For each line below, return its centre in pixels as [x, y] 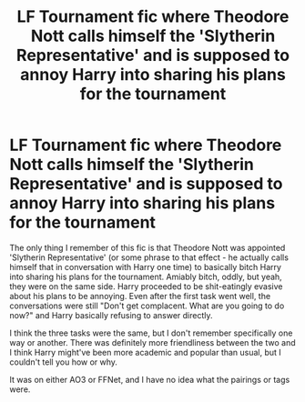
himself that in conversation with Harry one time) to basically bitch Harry [146, 266]
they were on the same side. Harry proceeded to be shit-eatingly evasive [146, 286]
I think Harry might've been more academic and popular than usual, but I [146, 352]
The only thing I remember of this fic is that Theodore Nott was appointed [147, 247]
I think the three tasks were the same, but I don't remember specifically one [151, 333]
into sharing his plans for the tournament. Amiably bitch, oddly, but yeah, [146, 276]
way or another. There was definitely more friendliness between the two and [152, 342]
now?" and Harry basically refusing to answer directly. [111, 315]
